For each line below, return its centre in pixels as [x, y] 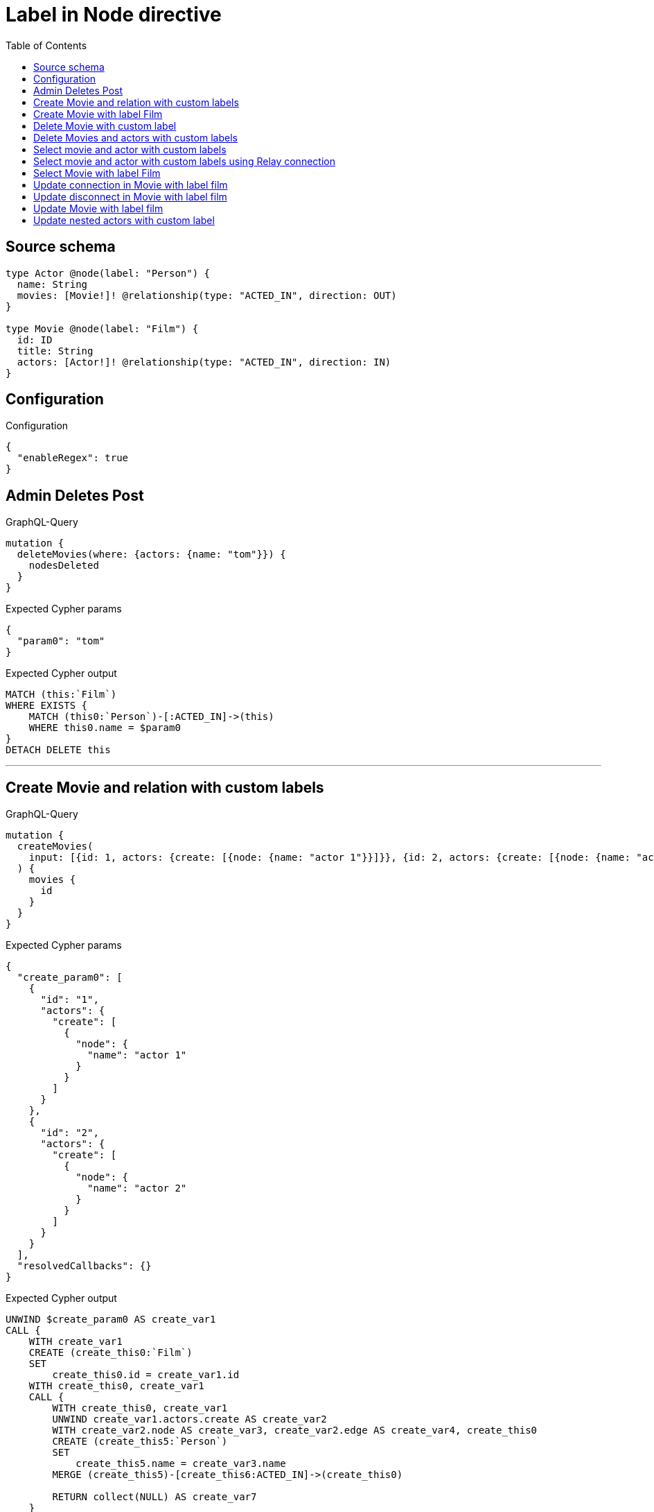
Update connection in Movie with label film [131, 184]
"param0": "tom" [61, 641]
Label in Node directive [114, 15]
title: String [55, 351]
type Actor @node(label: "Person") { [108, 273]
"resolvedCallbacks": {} [84, 1266]
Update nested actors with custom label [124, 220]
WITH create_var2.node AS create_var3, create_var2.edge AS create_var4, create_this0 [295, 1431]
